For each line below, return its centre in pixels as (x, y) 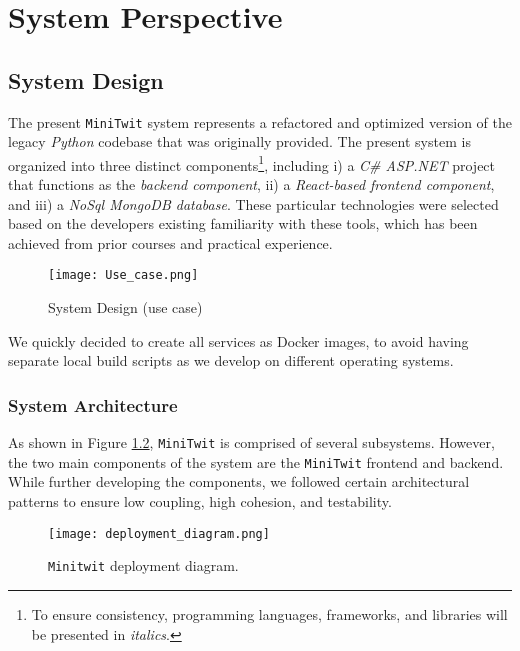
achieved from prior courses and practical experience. (170, 242)
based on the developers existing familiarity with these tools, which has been (243, 223)
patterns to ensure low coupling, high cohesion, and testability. (200, 501)
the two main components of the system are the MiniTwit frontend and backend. (256, 461)
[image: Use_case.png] (123, 275)
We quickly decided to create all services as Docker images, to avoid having (238, 340)
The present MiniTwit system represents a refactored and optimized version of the (260, 121)
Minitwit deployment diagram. (143, 565)
